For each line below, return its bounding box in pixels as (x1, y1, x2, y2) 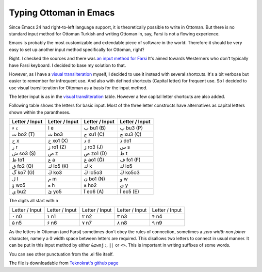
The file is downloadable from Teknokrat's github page (9, 260, 119, 266)
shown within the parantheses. (9, 109, 70, 115)
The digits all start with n (9, 198, 58, 204)
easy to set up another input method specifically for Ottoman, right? (9, 47, 145, 52)
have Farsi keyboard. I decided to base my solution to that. (9, 62, 126, 68)
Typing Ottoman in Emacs (9, 7, 115, 18)
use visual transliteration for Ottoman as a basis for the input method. (9, 85, 147, 91)
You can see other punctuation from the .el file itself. (9, 251, 114, 257)
